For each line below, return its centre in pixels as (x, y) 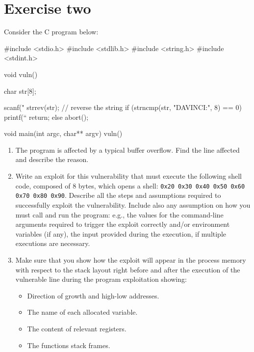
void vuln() (21, 74)
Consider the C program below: (51, 32)
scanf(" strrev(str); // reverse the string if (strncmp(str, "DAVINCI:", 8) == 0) (123, 107)
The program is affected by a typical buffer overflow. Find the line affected (127, 149)
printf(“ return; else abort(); (46, 117)
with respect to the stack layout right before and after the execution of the (128, 269)
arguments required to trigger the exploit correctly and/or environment (123, 224)
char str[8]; (20, 91)
